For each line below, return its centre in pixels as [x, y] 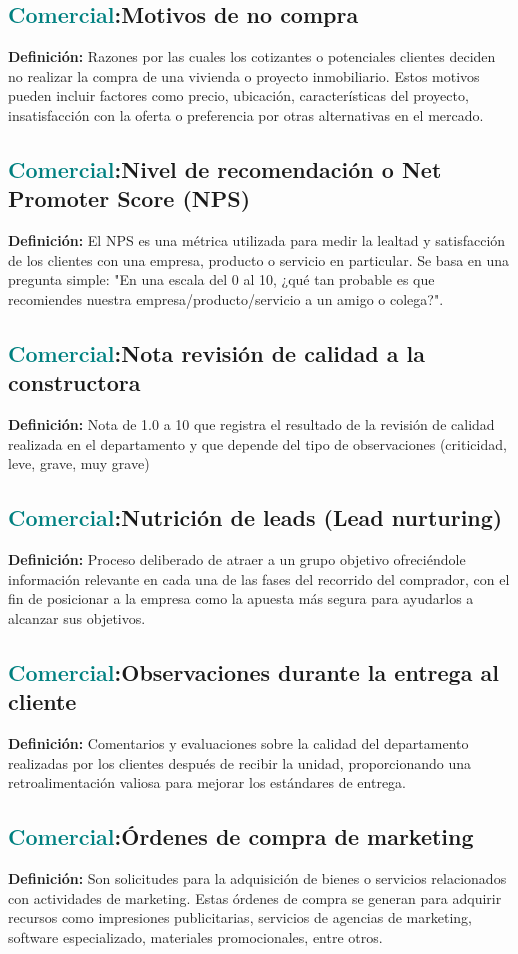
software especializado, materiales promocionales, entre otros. [195, 936]
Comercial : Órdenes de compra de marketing [241, 836]
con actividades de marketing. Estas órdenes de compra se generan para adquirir [255, 897]
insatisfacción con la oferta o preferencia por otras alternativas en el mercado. [246, 114]
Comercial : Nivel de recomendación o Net [225, 168]
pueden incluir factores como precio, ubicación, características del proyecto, [238, 95]
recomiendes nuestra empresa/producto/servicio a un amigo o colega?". [226, 298]
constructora [74, 382]
